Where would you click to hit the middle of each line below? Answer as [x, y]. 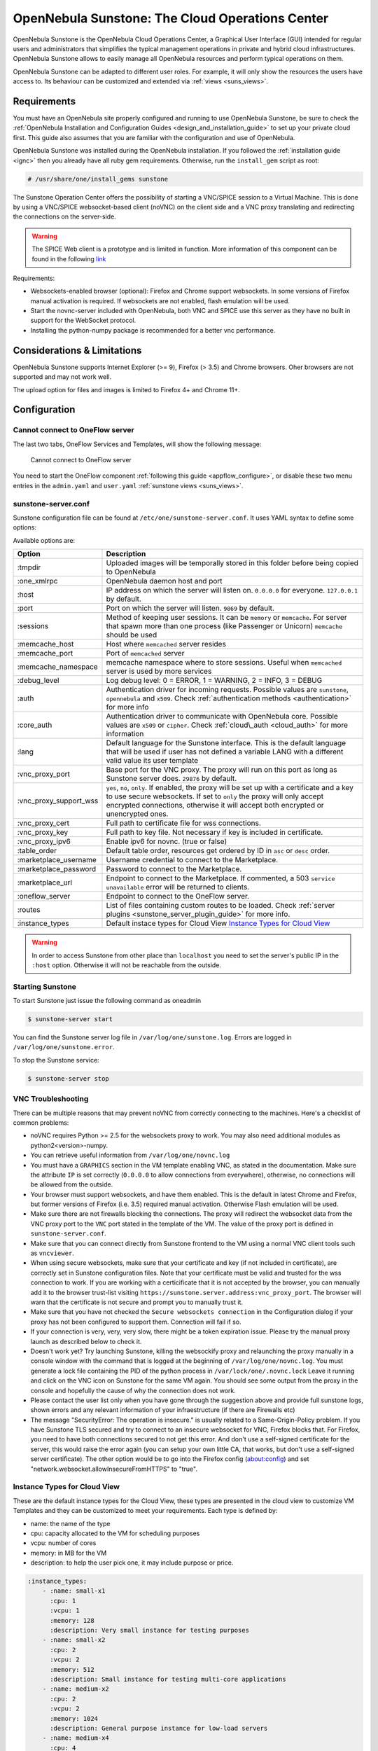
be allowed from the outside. [72, 1184]
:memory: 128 [72, 1620]
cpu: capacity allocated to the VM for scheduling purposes [115, 1533]
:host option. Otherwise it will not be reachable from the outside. [127, 965]
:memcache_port [45, 653]
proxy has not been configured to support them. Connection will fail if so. [136, 1322]
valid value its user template [152, 761]
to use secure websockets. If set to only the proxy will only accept [215, 796]
